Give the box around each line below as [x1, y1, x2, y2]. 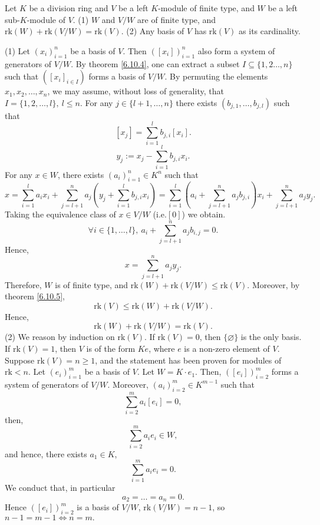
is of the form [86, 342, 136, 354]
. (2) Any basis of [121, 25, 184, 37]
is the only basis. [240, 331, 302, 343]
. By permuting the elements [164, 70, 268, 82]
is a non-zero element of [184, 342, 270, 354]
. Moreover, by [247, 278, 300, 290]
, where [149, 342, 175, 354]
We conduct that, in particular [5, 481, 116, 494]
